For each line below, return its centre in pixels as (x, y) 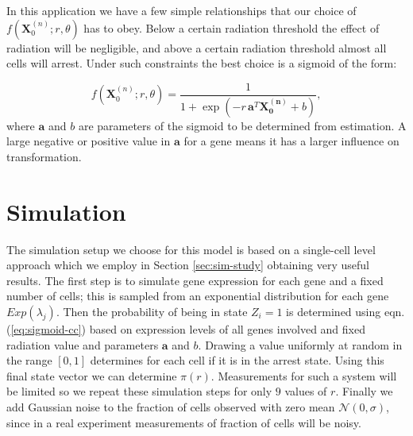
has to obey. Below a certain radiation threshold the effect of (232, 27)
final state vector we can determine (92, 375)
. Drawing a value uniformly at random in (300, 344)
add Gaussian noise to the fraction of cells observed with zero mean (171, 406)
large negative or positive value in (89, 141)
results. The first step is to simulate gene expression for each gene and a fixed (195, 280)
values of (306, 391)
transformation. (44, 156)
